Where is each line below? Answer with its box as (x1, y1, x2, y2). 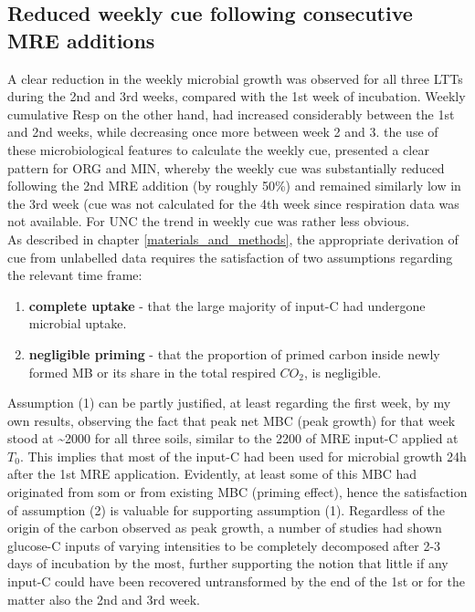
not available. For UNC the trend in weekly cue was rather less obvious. (7, 212, 410, 231)
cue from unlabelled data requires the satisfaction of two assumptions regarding (7, 247, 453, 266)
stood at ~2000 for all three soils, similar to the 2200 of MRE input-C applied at (7, 429, 459, 448)
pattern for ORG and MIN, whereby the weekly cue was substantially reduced (7, 158, 445, 177)
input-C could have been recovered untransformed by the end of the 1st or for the (7, 572, 465, 591)
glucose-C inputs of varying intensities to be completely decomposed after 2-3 (7, 535, 441, 555)
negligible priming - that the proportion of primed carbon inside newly (28, 344, 440, 363)
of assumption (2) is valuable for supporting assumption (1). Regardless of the (7, 500, 445, 519)
